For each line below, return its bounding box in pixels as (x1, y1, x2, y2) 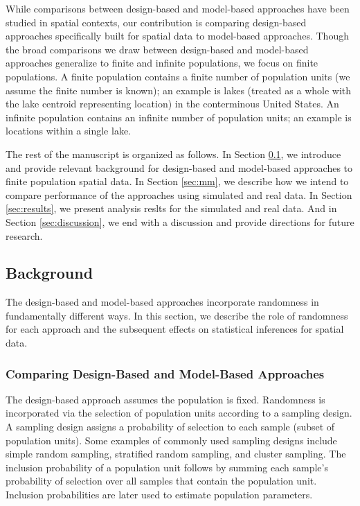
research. (6, 228, 43, 243)
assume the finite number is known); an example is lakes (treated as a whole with (6, 82, 352, 97)
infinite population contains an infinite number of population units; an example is (6, 110, 352, 124)
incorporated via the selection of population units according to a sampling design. (6, 405, 352, 420)
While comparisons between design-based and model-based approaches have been (6, 1, 350, 15)
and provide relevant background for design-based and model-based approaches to (6, 160, 353, 175)
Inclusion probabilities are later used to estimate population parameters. (6, 487, 313, 502)
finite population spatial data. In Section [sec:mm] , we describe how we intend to (6, 174, 349, 189)
